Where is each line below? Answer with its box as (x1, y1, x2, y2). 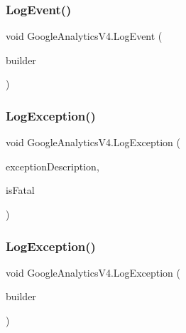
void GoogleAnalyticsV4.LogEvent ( (6, 29, 163, 43)
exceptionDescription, (6, 158, 99, 173)
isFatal (6, 183, 35, 198)
